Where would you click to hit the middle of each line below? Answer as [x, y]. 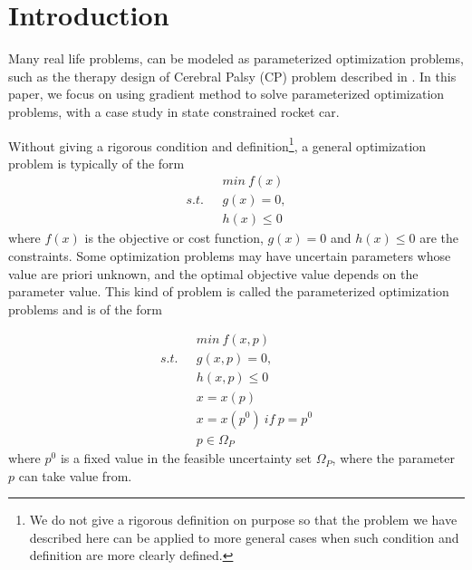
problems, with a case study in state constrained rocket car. [174, 111]
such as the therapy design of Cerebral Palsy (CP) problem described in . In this [232, 76]
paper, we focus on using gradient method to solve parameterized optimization [226, 94]
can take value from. [75, 475]
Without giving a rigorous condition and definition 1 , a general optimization [217, 144]
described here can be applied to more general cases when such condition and [244, 537]
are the [439, 238]
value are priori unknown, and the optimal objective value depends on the [213, 273]
